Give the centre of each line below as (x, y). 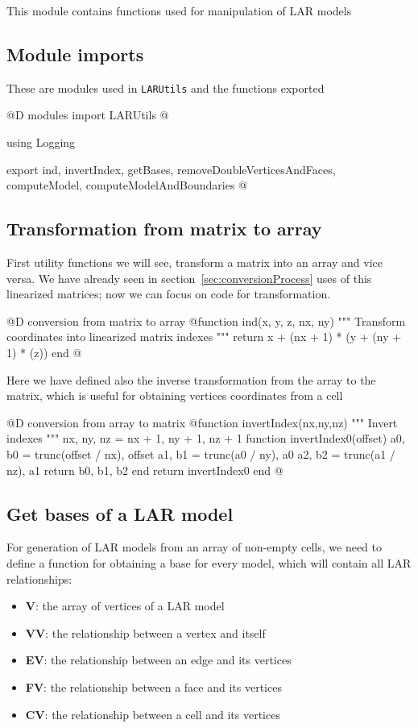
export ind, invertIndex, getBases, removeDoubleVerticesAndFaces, (171, 169)
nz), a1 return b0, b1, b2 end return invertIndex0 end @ (145, 470)
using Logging (41, 142)
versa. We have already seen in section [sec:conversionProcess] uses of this (189, 278)
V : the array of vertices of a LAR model (125, 606)
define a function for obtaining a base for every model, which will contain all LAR (209, 562)
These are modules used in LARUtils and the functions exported (166, 87)
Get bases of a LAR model (120, 513)
